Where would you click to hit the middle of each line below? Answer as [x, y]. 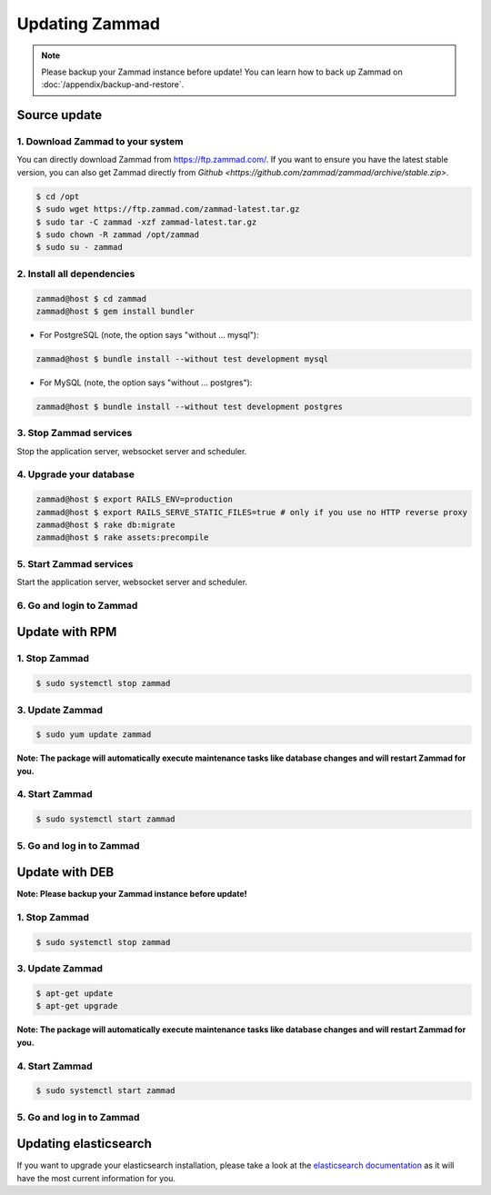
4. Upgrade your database [76, 474]
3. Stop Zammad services [75, 433]
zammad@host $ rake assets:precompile [122, 538]
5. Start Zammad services [75, 563]
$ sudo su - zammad [79, 247]
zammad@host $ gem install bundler [115, 311]
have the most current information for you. [96, 1178]
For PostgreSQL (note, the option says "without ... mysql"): [149, 334]
